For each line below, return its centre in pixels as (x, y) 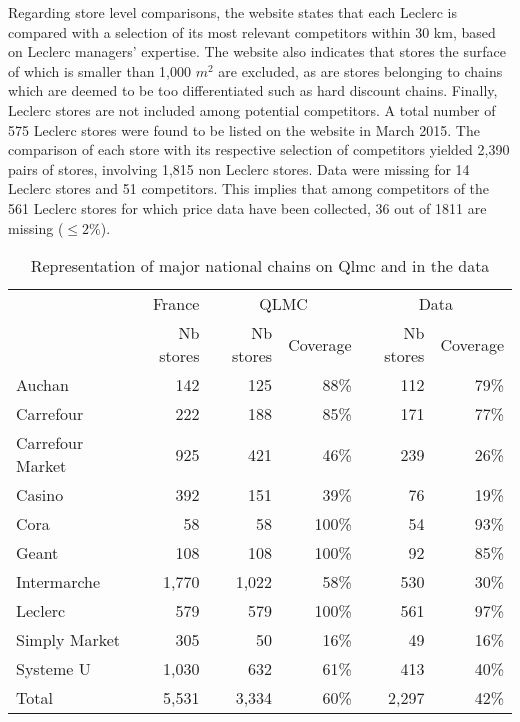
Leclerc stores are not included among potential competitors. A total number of (252, 109)
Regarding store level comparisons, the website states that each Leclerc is (232, 12)
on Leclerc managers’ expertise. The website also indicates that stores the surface (257, 51)
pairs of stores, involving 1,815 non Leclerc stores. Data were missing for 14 (239, 168)
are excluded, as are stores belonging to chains (360, 70)
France (176, 304)
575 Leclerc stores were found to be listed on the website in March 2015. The (244, 129)
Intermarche (58, 582)
